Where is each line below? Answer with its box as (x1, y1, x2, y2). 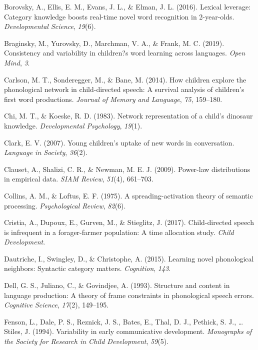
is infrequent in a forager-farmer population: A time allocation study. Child (4, 226, 234, 237)
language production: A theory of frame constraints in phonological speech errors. (4, 289, 254, 300)
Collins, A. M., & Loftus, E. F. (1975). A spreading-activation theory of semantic (4, 190, 253, 200)
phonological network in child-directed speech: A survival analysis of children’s (4, 84, 244, 94)
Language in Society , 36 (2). (4, 147, 87, 157)
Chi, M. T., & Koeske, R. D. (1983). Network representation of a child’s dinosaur (4, 110, 253, 121)
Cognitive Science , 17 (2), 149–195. (4, 299, 109, 310)
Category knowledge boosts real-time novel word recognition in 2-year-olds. (4, 11, 234, 21)
